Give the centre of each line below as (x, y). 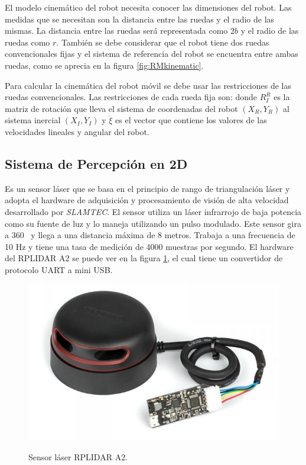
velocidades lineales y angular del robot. (77, 131)
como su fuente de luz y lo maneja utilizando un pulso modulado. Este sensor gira (153, 223)
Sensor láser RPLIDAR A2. (78, 456)
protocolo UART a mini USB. (59, 269)
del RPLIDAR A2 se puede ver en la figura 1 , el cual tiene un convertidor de (144, 258)
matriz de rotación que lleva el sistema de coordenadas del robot (121, 108)
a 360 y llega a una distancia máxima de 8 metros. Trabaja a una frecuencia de (150, 235)
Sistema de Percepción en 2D (96, 163)
